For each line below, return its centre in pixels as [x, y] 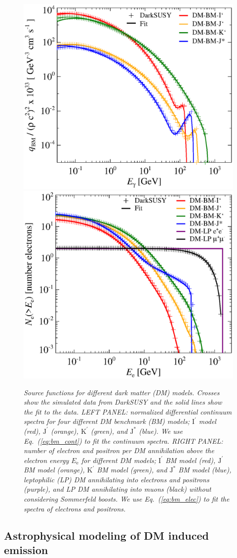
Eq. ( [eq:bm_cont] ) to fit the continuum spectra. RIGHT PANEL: [123, 441]
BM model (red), [190, 460]
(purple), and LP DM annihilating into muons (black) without [118, 489]
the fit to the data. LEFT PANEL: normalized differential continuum [128, 411]
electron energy [46, 460]
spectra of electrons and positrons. [75, 508]
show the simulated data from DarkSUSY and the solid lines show [123, 402]
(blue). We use [161, 431]
